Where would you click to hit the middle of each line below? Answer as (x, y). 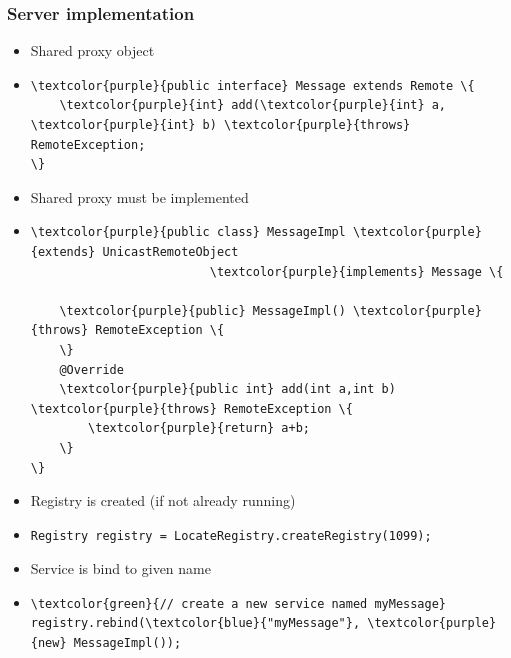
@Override (91, 369)
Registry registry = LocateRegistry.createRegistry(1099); (231, 535)
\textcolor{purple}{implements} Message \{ (356, 271)
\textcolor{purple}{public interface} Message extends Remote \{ (252, 85)
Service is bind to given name (120, 568)
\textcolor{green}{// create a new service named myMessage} (238, 603)
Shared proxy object (92, 50)
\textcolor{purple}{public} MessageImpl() (202, 310)
